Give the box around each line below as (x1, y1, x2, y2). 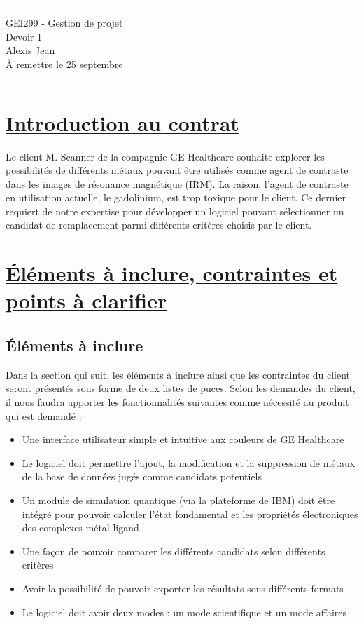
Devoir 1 (6, 29, 42, 43)
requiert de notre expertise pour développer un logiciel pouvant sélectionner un (6, 203, 344, 218)
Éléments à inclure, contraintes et (6, 259, 338, 287)
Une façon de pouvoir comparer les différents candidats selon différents (22, 543, 325, 558)
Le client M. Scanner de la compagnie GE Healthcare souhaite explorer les (6, 149, 325, 163)
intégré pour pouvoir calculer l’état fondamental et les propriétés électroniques (22, 506, 358, 521)
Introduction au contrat (6, 108, 239, 137)
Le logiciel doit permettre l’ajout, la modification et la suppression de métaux (22, 455, 356, 470)
